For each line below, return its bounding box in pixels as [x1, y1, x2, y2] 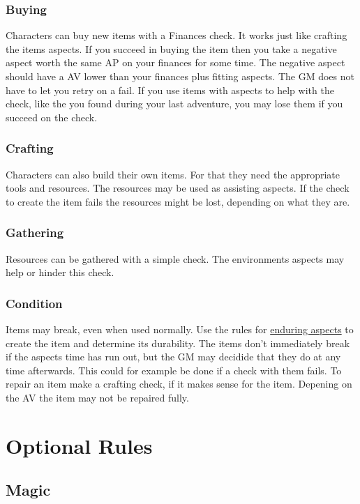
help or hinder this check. [6, 265, 114, 280]
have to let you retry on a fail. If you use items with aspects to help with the [6, 82, 334, 97]
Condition [6, 294, 63, 312]
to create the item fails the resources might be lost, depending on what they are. [6, 194, 350, 208]
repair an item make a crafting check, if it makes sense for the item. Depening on [6, 376, 352, 391]
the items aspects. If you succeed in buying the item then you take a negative [6, 41, 337, 56]
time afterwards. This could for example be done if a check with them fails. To [6, 362, 342, 377]
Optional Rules [6, 431, 153, 459]
